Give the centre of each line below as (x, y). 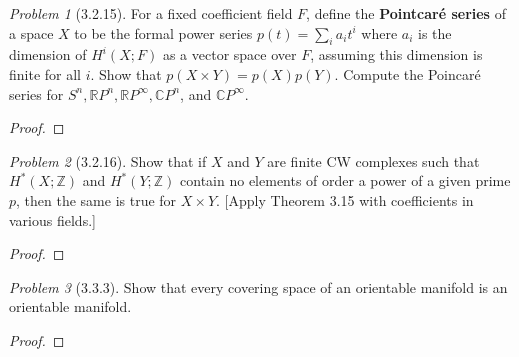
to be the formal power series (163, 32)
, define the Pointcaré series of (406, 13)
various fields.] (52, 219)
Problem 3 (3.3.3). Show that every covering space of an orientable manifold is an (258, 286)
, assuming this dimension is (396, 54)
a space (31, 32)
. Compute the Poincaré (407, 73)
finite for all (45, 73)
